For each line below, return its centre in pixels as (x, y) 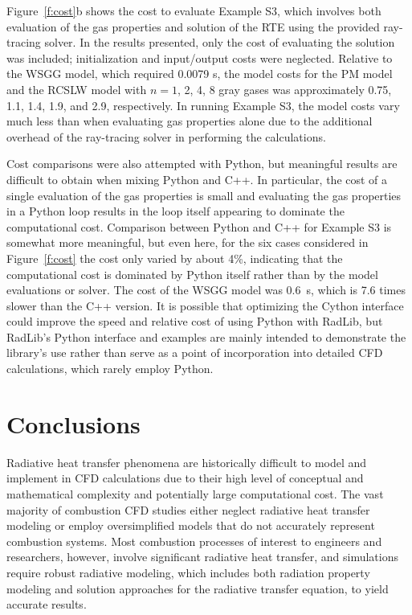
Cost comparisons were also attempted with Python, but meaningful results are (202, 164)
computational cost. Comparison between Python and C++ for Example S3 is (199, 226)
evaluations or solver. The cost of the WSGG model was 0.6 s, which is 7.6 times (206, 290)
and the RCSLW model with (77, 89)
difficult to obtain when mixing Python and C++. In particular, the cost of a (197, 179)
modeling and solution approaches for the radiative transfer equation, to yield (198, 588)
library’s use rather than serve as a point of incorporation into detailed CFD (195, 353)
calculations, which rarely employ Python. (110, 369)
